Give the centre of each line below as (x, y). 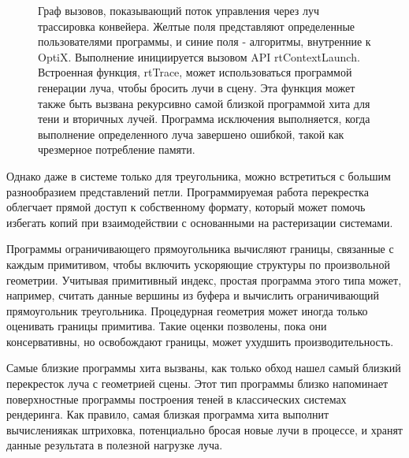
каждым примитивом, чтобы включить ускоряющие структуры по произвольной (198, 264)
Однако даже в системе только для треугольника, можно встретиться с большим (199, 175)
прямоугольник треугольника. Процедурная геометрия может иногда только (187, 310)
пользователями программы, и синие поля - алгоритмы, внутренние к (204, 41)
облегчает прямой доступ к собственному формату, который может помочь (186, 207)
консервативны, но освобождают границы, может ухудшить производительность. (200, 341)
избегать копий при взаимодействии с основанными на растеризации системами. (200, 222)
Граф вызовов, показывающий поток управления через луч (179, 10)
